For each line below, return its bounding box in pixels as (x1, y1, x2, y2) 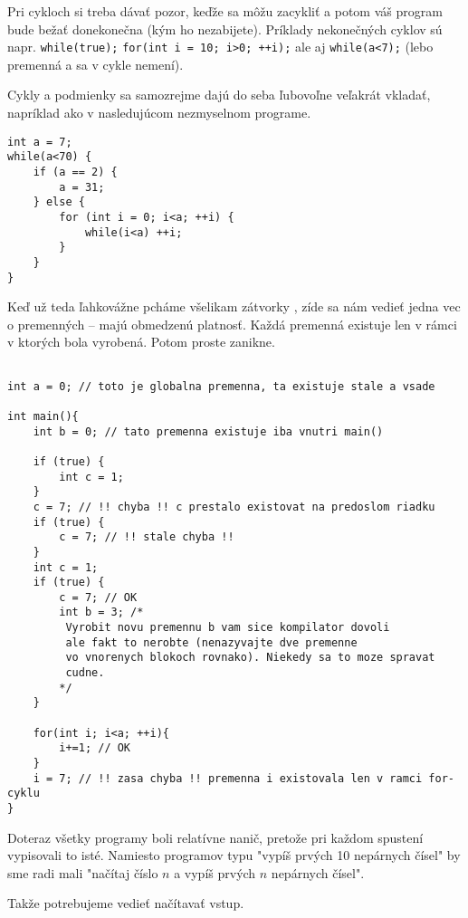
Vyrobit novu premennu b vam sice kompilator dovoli (65, 621, 390, 635)
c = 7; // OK (59, 590, 138, 604)
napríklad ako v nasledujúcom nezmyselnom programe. (7, 103, 311, 122)
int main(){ (7, 409, 79, 423)
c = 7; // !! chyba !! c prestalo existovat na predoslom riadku (33, 500, 435, 513)
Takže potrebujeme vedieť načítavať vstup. (7, 894, 244, 913)
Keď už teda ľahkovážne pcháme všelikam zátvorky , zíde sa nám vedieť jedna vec (7, 297, 461, 316)
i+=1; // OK (59, 741, 131, 755)
